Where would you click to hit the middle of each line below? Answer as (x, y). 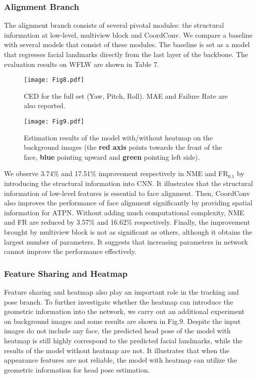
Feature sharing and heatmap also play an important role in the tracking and (122, 292)
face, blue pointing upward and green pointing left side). (112, 157)
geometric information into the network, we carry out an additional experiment (124, 311)
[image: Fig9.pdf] (54, 122)
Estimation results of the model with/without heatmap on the (118, 137)
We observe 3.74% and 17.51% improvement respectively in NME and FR (116, 173)
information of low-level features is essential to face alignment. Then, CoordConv (127, 193)
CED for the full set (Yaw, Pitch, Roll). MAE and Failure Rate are (126, 95)
